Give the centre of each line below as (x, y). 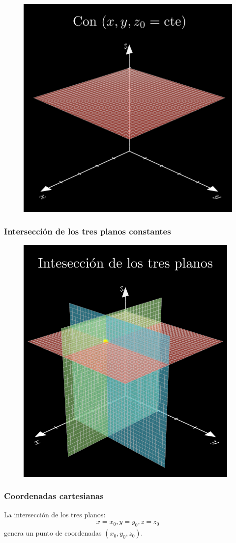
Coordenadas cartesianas (54, 496)
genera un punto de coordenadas (53, 533)
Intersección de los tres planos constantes (88, 231)
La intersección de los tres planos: (55, 514)
